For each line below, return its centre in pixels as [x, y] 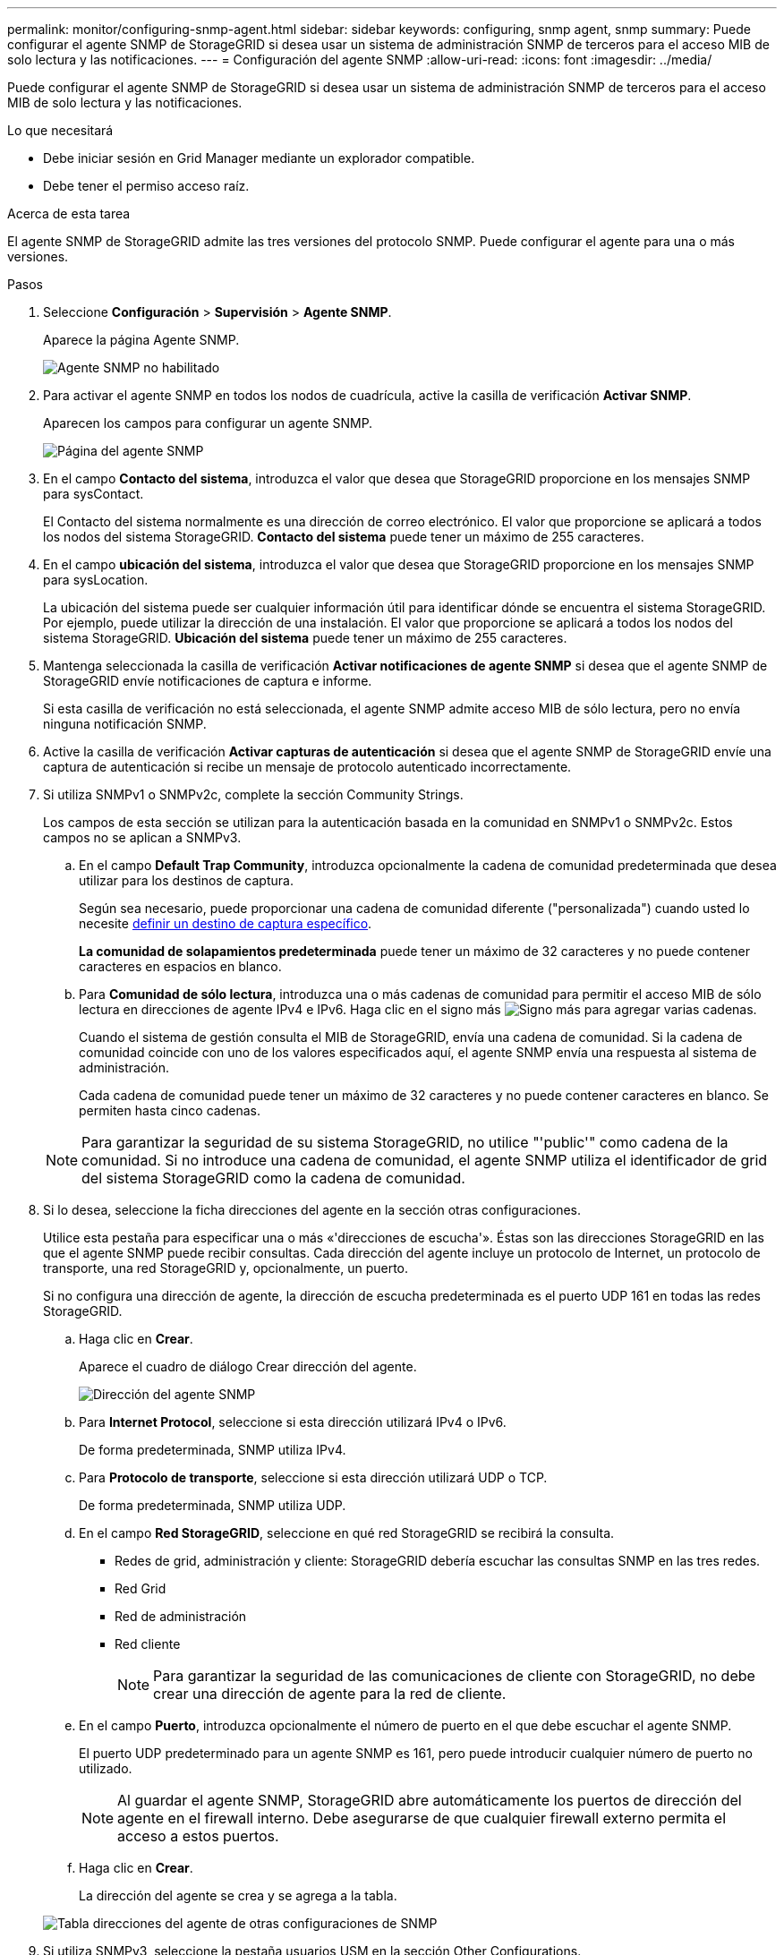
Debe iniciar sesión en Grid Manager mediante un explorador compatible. [259, 158]
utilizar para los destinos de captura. [186, 880]
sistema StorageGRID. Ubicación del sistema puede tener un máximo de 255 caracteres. [305, 638]
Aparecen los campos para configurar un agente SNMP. [208, 423]
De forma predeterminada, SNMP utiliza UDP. [213, 1505]
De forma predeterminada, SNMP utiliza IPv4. [213, 1450]
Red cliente [148, 1644]
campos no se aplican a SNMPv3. [142, 837]
